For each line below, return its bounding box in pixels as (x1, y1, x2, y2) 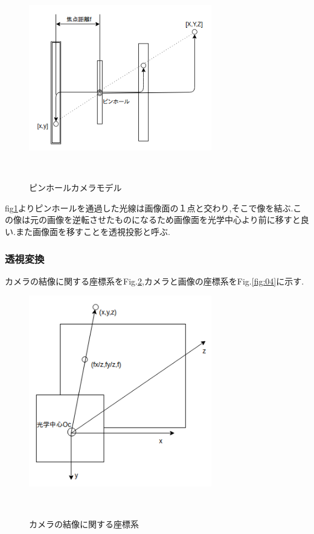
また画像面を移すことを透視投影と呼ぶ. (15, 225, 170, 238)
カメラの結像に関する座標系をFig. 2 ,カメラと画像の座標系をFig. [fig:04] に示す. (5, 274, 304, 287)
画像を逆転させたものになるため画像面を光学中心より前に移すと (46, 213, 301, 226)
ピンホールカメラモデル (29, 181, 122, 194)
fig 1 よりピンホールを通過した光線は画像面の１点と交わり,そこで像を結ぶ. (5, 201, 293, 214)
